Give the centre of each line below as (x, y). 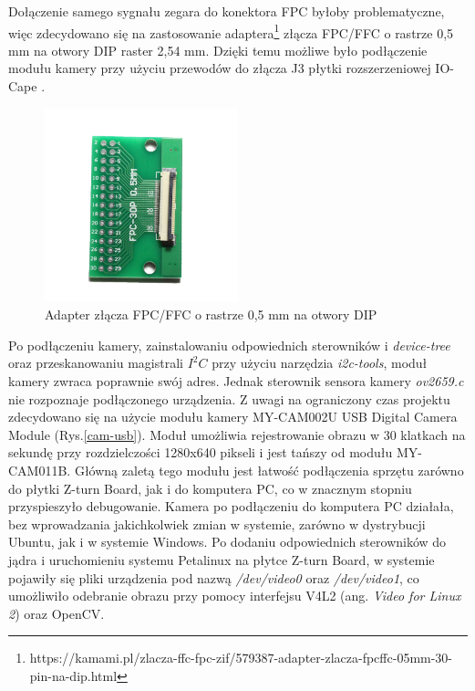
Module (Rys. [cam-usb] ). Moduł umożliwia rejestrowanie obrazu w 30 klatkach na (237, 434)
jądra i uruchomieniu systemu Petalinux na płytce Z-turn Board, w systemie (222, 559)
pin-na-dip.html (73, 675)
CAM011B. (40, 470)
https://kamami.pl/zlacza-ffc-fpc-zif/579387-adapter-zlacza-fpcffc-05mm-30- (241, 658)
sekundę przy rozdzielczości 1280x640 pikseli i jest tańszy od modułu (201, 452)
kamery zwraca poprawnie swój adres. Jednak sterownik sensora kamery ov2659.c (236, 381)
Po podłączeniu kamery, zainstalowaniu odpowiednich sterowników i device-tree (229, 345)
